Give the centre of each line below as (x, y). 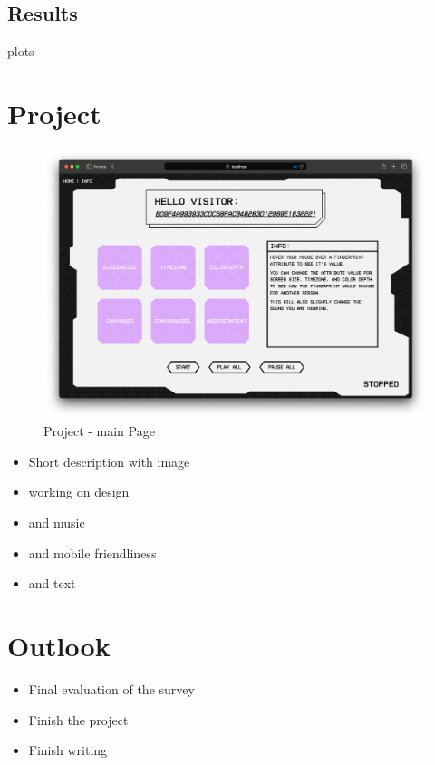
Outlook (59, 645)
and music (57, 522)
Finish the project (78, 719)
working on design (79, 492)
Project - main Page (99, 431)
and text (52, 583)
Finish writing (68, 750)
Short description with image (109, 461)
